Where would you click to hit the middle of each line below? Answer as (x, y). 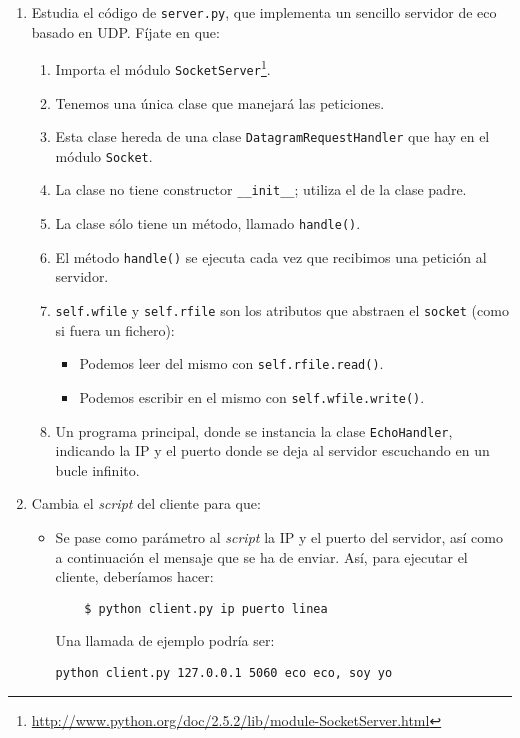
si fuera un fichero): (115, 329)
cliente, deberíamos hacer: (134, 576)
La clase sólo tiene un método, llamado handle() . (208, 223)
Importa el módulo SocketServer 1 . (163, 67)
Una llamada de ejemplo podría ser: (165, 640)
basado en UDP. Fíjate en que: (125, 31)
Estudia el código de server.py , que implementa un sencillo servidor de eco (264, 12)
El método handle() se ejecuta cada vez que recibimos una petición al (271, 256)
